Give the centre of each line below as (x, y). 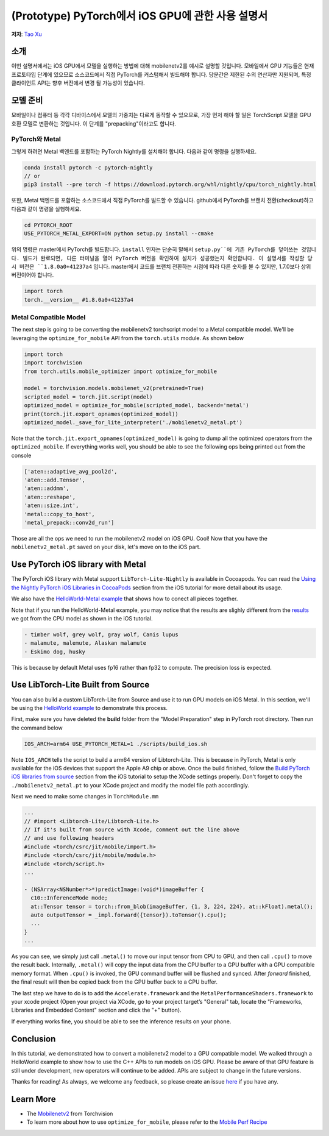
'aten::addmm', (47, 488)
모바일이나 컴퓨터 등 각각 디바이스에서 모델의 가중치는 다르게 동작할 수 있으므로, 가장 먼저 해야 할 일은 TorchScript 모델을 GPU (161, 115)
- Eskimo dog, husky (55, 651)
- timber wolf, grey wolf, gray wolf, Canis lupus (101, 634)
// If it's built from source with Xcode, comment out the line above (132, 830)
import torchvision (53, 363)
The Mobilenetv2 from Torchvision (70, 1113)
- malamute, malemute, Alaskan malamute (85, 643)
